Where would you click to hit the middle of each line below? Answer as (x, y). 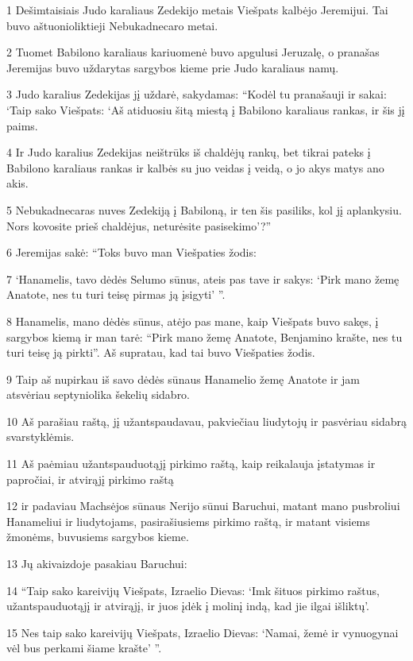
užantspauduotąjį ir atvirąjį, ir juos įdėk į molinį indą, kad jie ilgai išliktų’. (188, 606)
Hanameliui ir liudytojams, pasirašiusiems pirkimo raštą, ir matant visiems (188, 521)
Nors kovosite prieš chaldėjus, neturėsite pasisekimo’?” (139, 225)
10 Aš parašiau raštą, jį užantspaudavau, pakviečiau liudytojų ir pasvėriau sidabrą (206, 421)
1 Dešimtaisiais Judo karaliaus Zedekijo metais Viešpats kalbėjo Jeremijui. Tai (197, 10)
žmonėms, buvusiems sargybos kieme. (98, 537)
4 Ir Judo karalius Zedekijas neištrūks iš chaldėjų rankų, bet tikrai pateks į (189, 152)
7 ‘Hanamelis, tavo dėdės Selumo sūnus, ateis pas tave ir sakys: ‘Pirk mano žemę (203, 278)
